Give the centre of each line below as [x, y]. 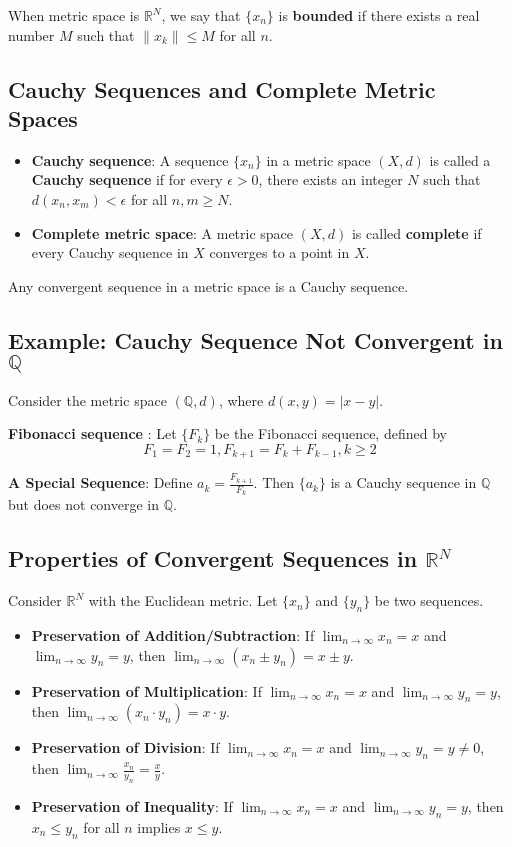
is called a [460, 159]
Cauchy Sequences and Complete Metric [222, 88]
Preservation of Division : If [125, 747]
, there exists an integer [330, 179]
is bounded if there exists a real [379, 15]
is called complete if [416, 232]
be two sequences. [429, 600]
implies [159, 826]
